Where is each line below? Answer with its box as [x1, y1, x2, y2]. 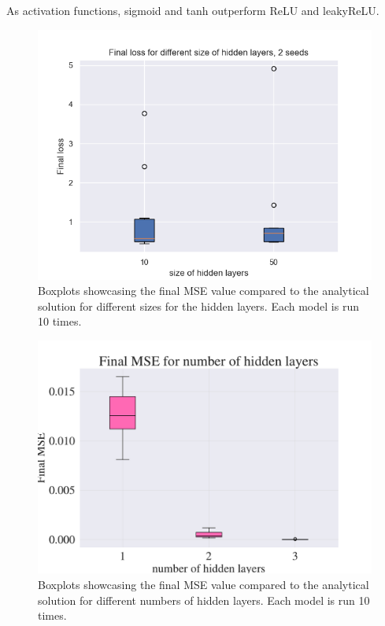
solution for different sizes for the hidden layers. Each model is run [38, 297, 359, 314]
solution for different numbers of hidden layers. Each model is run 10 [38, 591, 370, 608]
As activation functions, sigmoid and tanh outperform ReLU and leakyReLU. [6, 2, 379, 18]
